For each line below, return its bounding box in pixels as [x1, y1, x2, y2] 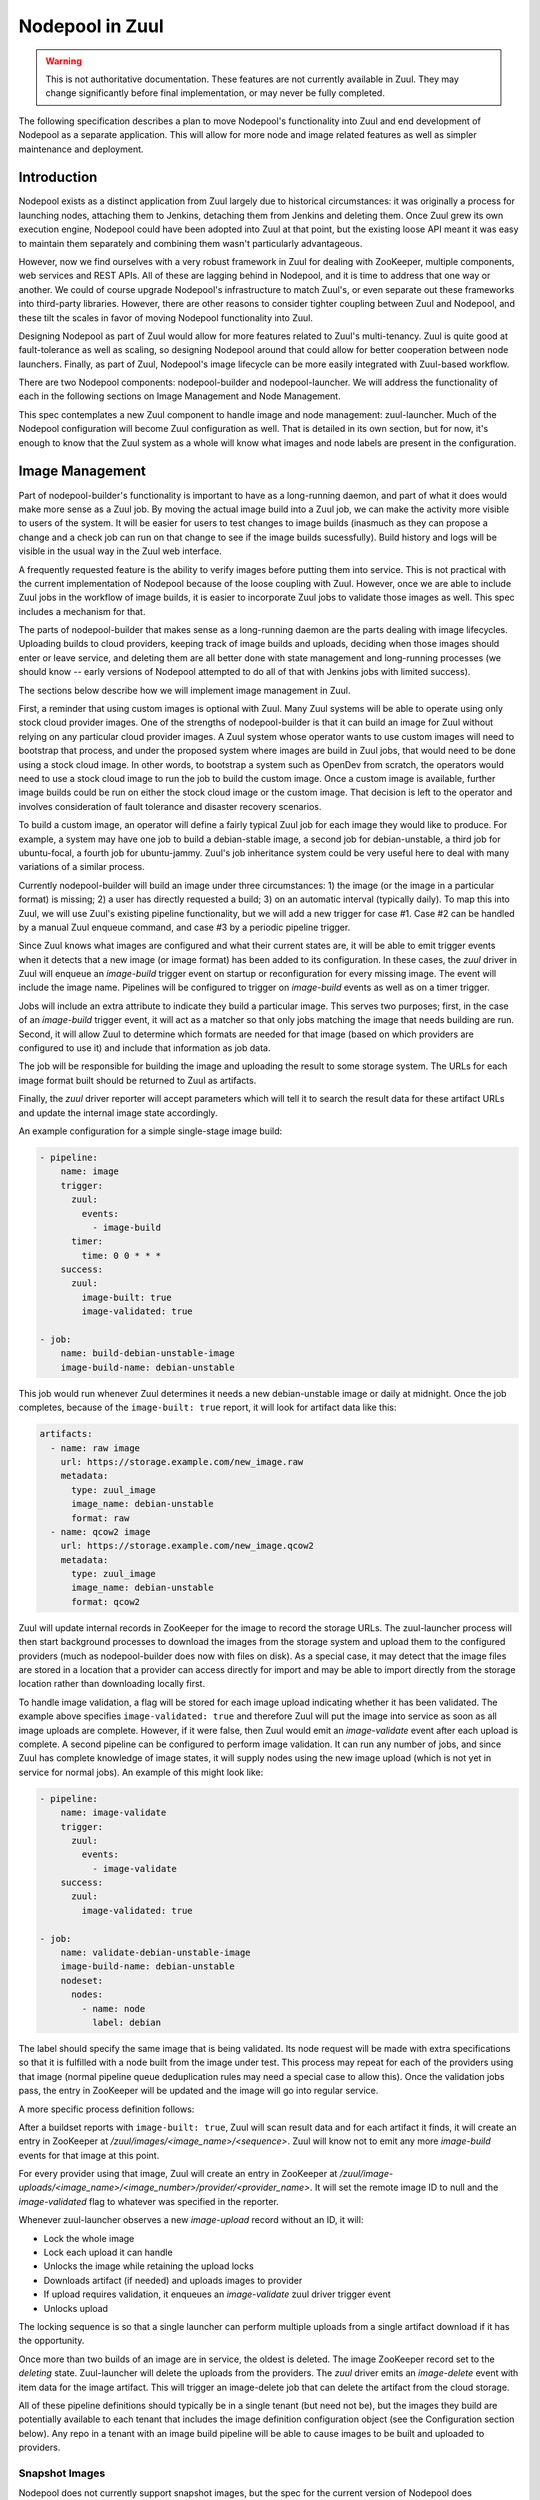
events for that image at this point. [18, 2149, 160, 2161]
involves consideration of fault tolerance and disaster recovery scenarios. [18, 800, 322, 812]
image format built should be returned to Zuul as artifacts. [18, 1074, 257, 1086]
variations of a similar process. [18, 861, 145, 873]
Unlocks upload [43, 2302, 109, 2314]
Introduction [18, 169, 98, 186]
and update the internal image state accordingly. [18, 1106, 219, 1119]
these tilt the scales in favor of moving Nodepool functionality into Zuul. [18, 311, 314, 324]
